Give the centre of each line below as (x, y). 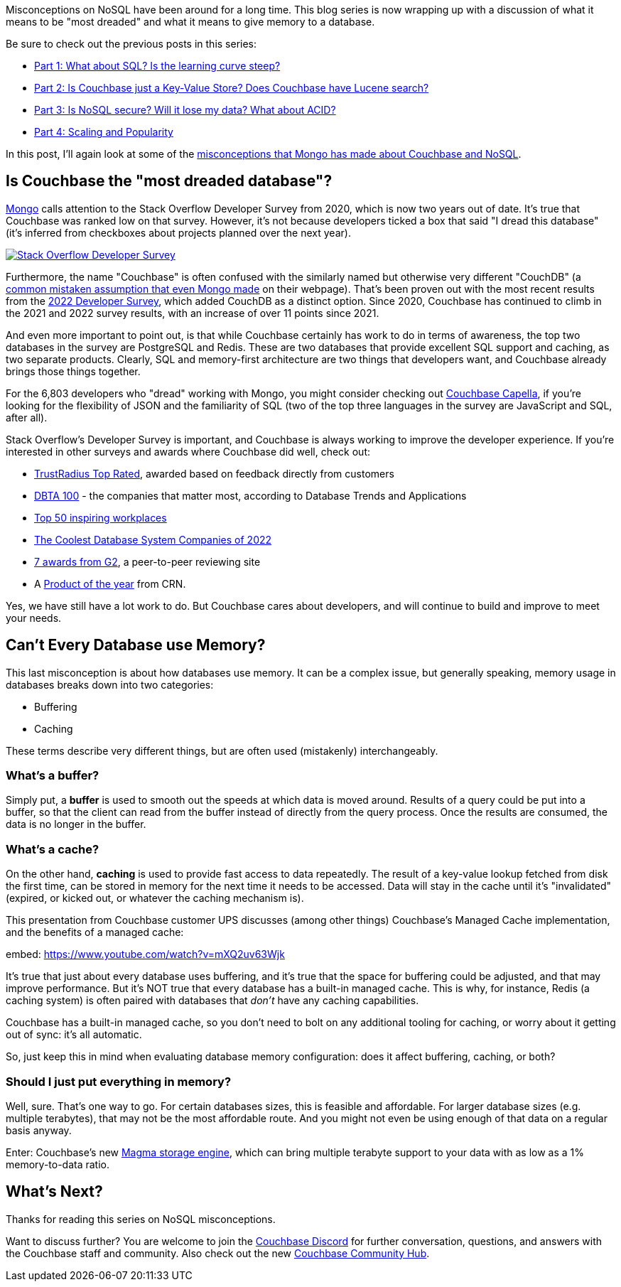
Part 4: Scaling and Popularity (104, 132)
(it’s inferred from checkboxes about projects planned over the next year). (178, 232)
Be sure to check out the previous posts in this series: (131, 44)
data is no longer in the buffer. (76, 824)
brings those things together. (73, 371)
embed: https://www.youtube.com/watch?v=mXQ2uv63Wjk (145, 954)
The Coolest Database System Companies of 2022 (153, 539)
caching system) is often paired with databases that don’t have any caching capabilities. (212, 1001)
